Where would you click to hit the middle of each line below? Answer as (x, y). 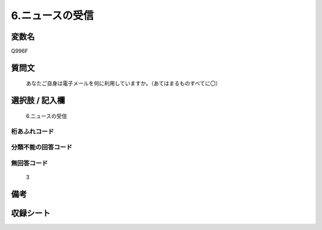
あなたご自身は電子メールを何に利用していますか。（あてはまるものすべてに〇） (123, 83)
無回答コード (30, 163)
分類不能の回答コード (42, 147)
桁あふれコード (32, 131)
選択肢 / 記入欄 (38, 100)
